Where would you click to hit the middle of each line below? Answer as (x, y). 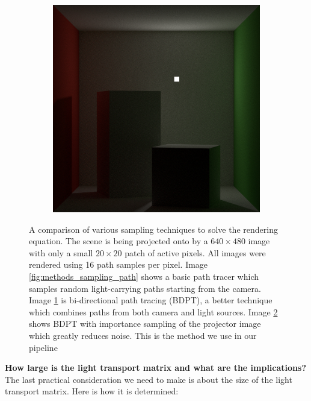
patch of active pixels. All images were (195, 252)
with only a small (61, 252)
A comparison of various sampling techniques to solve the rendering (153, 229)
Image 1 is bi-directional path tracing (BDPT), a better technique (151, 300)
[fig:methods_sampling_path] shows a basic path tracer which (144, 276)
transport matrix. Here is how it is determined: (92, 391)
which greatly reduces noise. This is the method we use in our (143, 335)
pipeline (43, 347)
